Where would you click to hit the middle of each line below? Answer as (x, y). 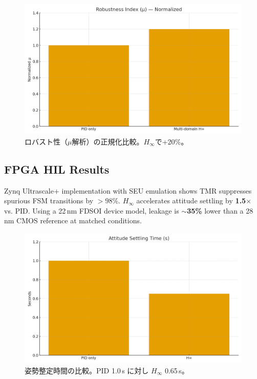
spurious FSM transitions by (49, 201)
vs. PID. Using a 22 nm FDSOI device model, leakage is (92, 210)
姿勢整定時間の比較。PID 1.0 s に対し (87, 370)
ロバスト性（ (46, 141)
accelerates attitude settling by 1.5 (191, 201)
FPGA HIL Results (57, 169)
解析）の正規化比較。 (108, 141)
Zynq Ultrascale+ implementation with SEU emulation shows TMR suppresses (128, 190)
